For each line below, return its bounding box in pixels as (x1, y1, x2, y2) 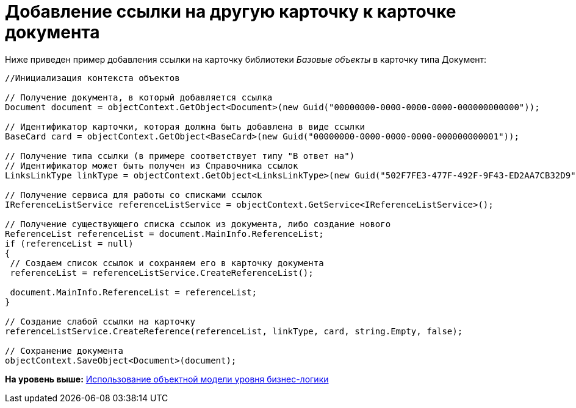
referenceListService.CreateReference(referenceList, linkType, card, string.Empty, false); (5, 326, 463, 336)
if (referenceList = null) (5, 238, 134, 248)
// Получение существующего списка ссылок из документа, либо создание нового (5, 219, 391, 229)
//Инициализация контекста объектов (5, 72, 180, 83)
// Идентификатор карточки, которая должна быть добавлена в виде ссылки (5, 121, 365, 132)
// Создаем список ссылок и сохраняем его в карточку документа (10, 258, 324, 268)
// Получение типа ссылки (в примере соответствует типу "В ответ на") (5, 150, 355, 161)
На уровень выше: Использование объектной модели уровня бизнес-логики (5, 373, 329, 384)
